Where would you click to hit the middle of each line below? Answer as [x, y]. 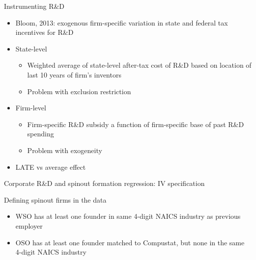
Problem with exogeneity [65, 150]
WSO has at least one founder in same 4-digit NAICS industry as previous [128, 216]
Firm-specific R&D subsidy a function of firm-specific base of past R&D [136, 124]
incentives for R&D [44, 32]
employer [29, 225]
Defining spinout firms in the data [55, 199]
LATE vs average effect [51, 167]
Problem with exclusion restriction [79, 91]
